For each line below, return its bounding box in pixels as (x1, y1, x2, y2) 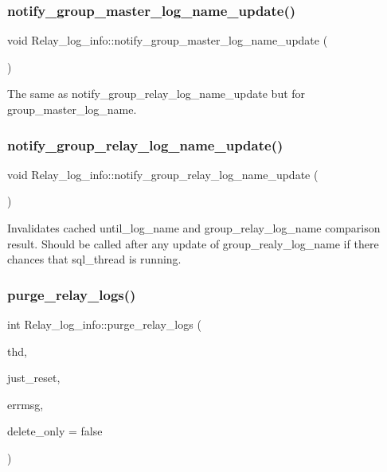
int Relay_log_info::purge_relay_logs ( (7, 316, 201, 332)
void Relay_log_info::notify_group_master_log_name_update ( (7, 32, 328, 49)
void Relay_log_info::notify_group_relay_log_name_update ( (7, 166, 319, 182)
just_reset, (7, 369, 61, 386)
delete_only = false (7, 423, 103, 439)
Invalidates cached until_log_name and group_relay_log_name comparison (7, 220, 381, 236)
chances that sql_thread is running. (7, 251, 182, 267)
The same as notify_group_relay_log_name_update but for (7, 85, 306, 102)
